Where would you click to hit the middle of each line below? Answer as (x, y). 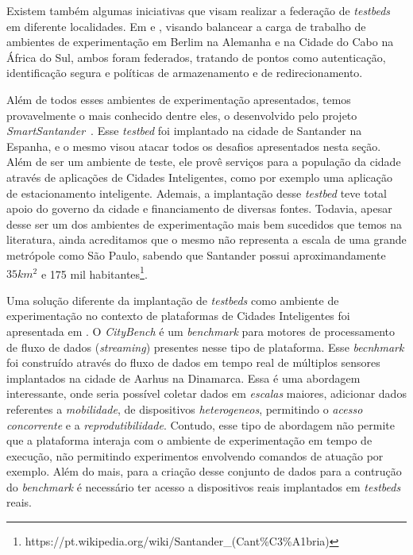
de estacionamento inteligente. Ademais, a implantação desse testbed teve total (197, 193)
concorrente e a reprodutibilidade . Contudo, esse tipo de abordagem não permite (201, 424)
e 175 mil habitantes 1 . (94, 272)
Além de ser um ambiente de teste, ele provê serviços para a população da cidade (204, 162)
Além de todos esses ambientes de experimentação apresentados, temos (179, 99)
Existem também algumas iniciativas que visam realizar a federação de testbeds (199, 10)
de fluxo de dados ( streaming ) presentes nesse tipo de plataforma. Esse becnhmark (205, 347)
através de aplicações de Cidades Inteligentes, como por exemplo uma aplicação (200, 177)
